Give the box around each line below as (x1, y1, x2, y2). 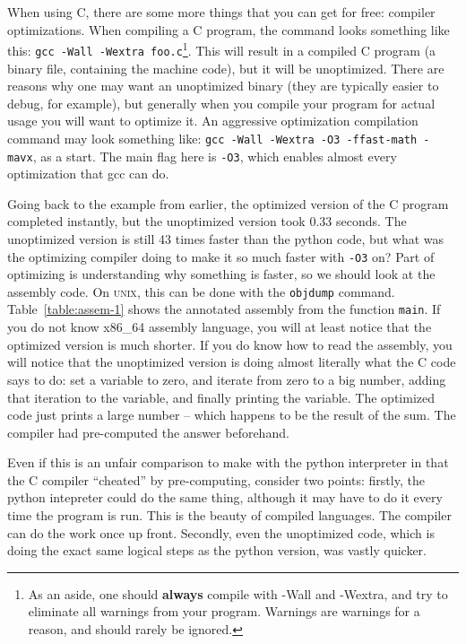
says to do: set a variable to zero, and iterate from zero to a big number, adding (7, 370, 446, 388)
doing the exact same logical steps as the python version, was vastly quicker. (7, 541, 427, 560)
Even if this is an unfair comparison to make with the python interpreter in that (7, 453, 449, 472)
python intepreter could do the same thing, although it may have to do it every (7, 488, 443, 507)
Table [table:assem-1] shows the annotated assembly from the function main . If (7, 300, 441, 318)
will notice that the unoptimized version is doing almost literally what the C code (7, 352, 456, 371)
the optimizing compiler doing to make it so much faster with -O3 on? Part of (7, 247, 435, 265)
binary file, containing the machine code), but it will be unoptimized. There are (7, 58, 444, 77)
